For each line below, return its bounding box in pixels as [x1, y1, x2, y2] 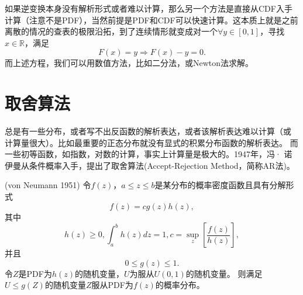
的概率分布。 [155, 279, 205, 291]
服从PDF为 [91, 279, 133, 291]
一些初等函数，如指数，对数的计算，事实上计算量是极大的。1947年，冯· [5, 148, 281, 160]
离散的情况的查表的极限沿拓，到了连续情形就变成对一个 [5, 25, 218, 37]
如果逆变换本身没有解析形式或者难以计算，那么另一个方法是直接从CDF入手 [5, 2, 292, 14]
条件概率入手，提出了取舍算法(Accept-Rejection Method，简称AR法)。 [29, 159, 295, 171]
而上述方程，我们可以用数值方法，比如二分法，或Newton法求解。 [5, 57, 254, 69]
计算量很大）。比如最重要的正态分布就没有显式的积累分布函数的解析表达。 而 [5, 136, 298, 148]
